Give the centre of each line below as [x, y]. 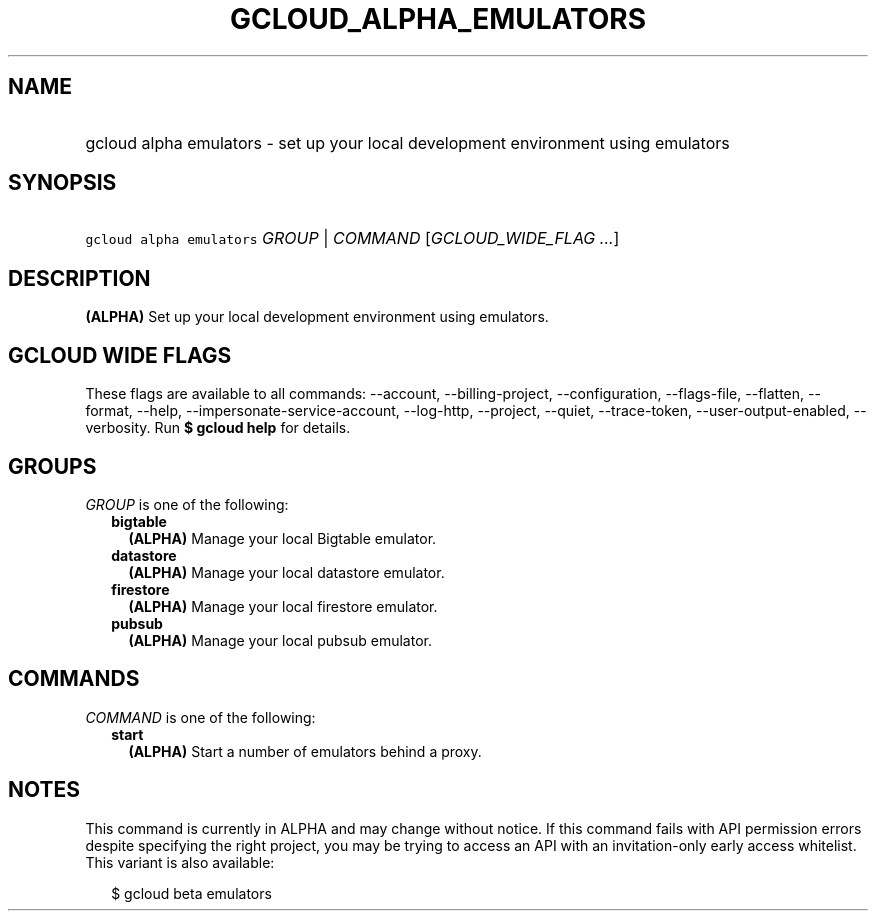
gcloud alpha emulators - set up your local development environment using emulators [407, 142]
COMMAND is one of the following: [200, 717]
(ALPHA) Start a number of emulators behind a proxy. [305, 751]
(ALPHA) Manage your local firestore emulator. [283, 606]
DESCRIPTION [79, 278]
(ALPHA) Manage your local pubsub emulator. [280, 640]
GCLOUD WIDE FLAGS [120, 355]
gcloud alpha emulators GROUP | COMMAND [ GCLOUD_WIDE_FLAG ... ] [352, 238]
